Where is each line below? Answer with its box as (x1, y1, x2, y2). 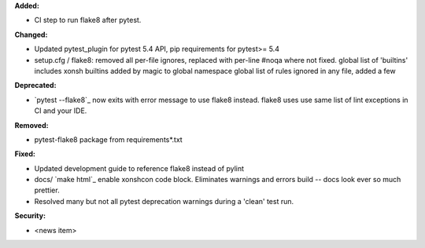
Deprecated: (14, 81, 57, 90)
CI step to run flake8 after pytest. (34, 16, 142, 25)
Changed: (14, 30, 48, 39)
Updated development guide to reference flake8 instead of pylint (34, 163, 244, 173)
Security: (14, 211, 46, 221)
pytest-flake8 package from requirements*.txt (34, 134, 183, 144)
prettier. (34, 185, 60, 195)
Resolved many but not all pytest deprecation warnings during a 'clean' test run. (34, 196, 294, 206)
